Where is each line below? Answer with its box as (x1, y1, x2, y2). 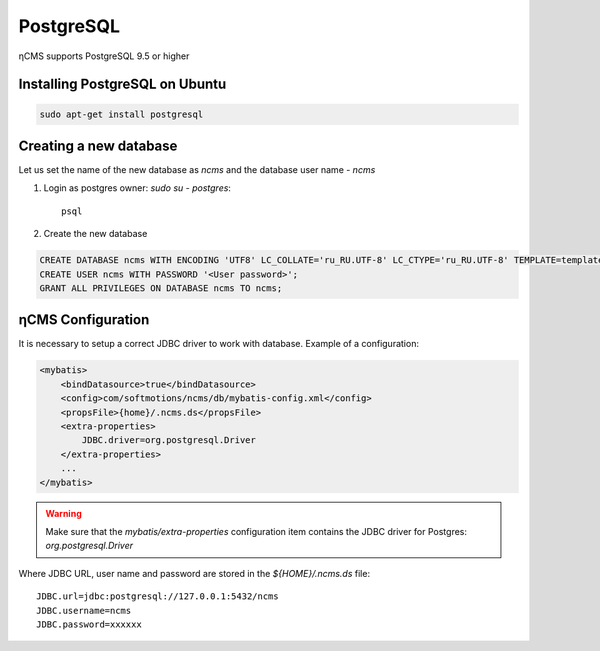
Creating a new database (18, 137, 178, 154)
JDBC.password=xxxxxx (36, 618, 142, 630)
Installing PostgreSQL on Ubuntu (18, 76, 227, 93)
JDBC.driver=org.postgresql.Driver (81, 435, 257, 446)
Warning (45, 507, 82, 519)
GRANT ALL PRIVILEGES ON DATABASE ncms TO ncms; (39, 282, 283, 294)
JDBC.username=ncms (36, 605, 132, 616)
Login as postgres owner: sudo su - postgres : (43, 182, 232, 194)
